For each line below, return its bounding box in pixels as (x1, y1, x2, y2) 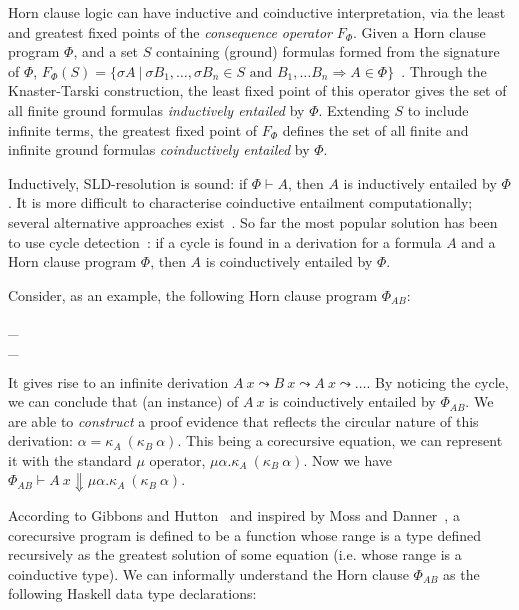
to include (407, 99, 469, 120)
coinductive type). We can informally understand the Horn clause (8, 563, 409, 584)
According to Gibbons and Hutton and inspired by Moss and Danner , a (8, 504, 460, 525)
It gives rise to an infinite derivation (8, 371, 229, 392)
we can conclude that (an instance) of (8, 391, 239, 412)
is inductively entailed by (343, 172, 497, 193)
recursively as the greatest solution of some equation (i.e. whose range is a (8, 544, 462, 565)
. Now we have (303, 449, 393, 470)
